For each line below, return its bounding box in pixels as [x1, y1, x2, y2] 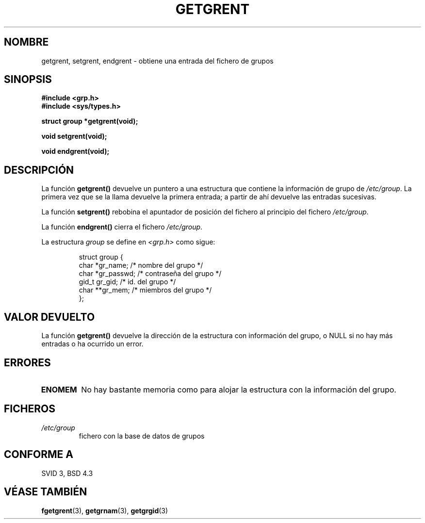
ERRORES [4, 356, 51, 369]
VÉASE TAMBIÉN [4, 486, 87, 498]
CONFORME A [4, 448, 73, 461]
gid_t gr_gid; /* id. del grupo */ [79, 278, 176, 286]
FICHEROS [4, 403, 55, 415]
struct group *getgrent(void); [41, 117, 138, 126]
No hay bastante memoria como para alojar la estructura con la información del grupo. [81, 384, 396, 394]
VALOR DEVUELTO [4, 311, 95, 323]
